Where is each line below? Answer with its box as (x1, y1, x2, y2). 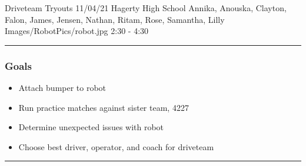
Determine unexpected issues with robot (18, 121, 164, 133)
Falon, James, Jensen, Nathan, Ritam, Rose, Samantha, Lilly (5, 13, 225, 25)
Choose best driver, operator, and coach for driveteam (18, 140, 214, 153)
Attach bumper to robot (18, 82, 107, 93)
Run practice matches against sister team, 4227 (18, 101, 189, 113)
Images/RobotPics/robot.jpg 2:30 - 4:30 (5, 25, 149, 37)
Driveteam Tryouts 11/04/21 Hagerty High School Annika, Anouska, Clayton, (5, 2, 287, 13)
